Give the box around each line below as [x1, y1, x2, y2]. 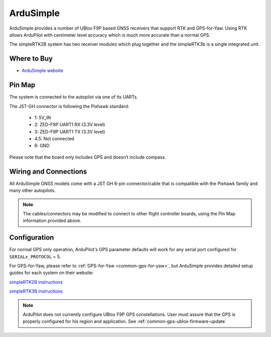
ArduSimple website [22, 68, 64, 74]
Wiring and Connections [9, 167, 87, 176]
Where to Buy [9, 54, 53, 63]
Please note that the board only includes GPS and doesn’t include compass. [9, 154, 167, 160]
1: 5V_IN [34, 115, 51, 121]
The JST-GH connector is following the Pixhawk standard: [9, 103, 129, 109]
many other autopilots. [9, 187, 56, 193]
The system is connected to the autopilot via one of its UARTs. [9, 94, 138, 100]
